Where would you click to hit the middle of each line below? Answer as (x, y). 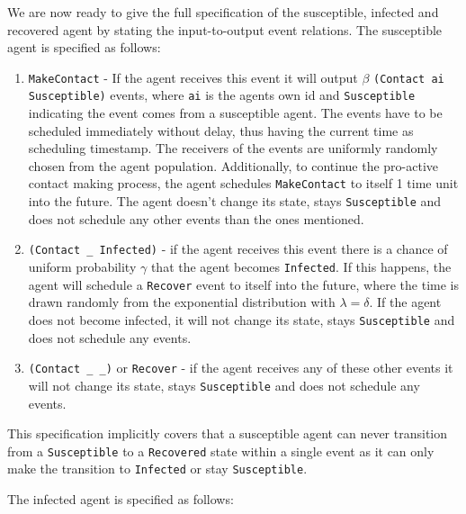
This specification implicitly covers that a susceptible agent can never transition (228, 433)
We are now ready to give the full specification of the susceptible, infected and (223, 12)
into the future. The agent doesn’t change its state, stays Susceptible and (235, 201)
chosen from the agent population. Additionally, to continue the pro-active (233, 165)
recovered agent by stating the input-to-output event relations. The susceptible (225, 29)
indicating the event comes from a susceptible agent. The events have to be (235, 113)
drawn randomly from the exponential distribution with (182, 302)
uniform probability (82, 267)
